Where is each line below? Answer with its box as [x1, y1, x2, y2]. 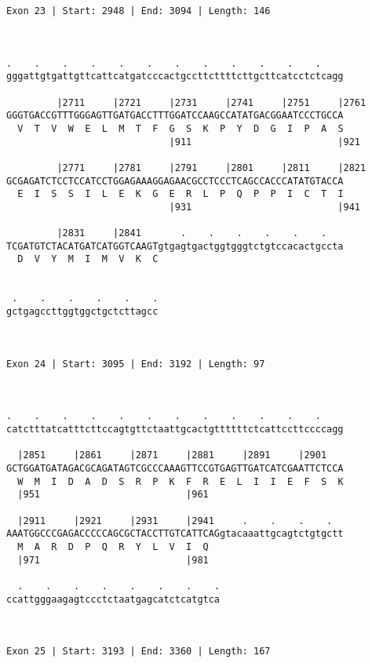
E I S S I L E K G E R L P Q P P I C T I [17, 188, 344, 200]
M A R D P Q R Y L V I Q [17, 541, 209, 552]
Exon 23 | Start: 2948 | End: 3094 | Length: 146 [6, 5, 271, 16]
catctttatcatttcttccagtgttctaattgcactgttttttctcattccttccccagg [6, 424, 344, 435]
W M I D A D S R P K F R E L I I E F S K [17, 475, 344, 487]
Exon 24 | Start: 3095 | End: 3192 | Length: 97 [6, 358, 265, 370]
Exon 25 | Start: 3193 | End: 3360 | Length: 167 [6, 646, 271, 658]
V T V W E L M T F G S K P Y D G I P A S [17, 122, 344, 134]
